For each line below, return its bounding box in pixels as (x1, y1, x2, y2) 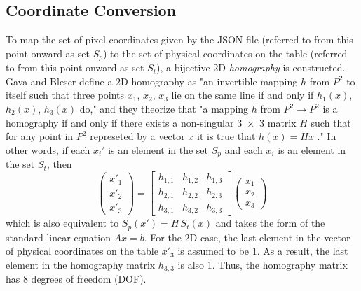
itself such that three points (6, 87, 125, 102)
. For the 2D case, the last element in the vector (144, 229, 350, 244)
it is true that (197, 129, 256, 143)
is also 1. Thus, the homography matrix (177, 257, 348, 271)
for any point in (6, 129, 74, 143)
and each (224, 142, 263, 157)
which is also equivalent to (6, 215, 119, 230)
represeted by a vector (90, 129, 185, 143)
